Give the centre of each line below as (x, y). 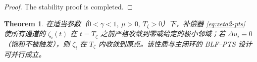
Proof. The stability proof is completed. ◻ (69, 6)
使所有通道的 (25, 33)
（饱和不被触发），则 (37, 43)
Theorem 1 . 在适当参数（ (46, 23)
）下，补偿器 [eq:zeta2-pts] (204, 23)
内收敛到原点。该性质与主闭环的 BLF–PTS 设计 (175, 43)
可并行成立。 (25, 54)
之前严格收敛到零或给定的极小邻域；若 (163, 33)
